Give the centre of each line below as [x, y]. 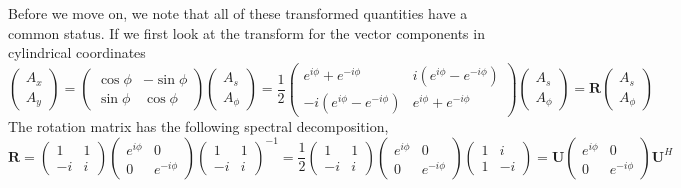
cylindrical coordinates [77, 52]
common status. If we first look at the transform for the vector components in [246, 32]
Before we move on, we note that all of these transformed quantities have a [238, 13]
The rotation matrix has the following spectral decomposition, [198, 125]
